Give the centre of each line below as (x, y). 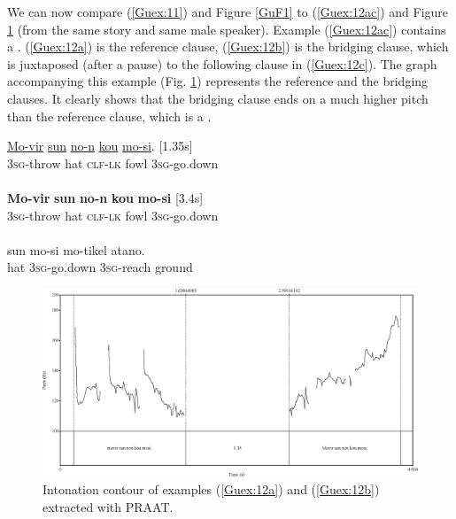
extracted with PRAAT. (108, 506)
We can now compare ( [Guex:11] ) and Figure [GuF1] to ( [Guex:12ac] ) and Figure (228, 12)
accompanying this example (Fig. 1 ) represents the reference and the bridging (218, 81)
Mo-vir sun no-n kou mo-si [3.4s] (105, 197)
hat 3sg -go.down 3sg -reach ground (100, 267)
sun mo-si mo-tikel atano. (76, 249)
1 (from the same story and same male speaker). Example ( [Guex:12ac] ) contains (227, 29)
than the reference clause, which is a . (109, 116)
